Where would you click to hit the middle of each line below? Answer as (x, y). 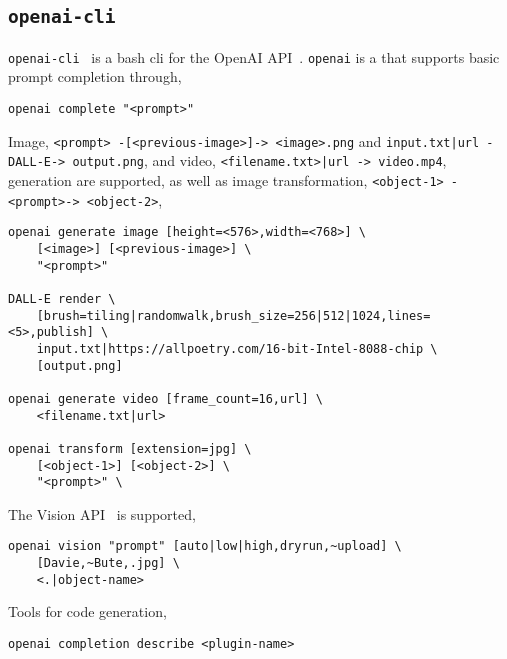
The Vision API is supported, (102, 513)
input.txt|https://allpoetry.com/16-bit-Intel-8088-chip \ (237, 348)
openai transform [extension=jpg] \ (130, 448)
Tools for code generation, (87, 611)
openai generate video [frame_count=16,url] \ (165, 398)
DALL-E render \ (62, 298)
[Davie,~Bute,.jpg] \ (108, 563)
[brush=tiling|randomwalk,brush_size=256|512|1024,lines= (233, 315)
